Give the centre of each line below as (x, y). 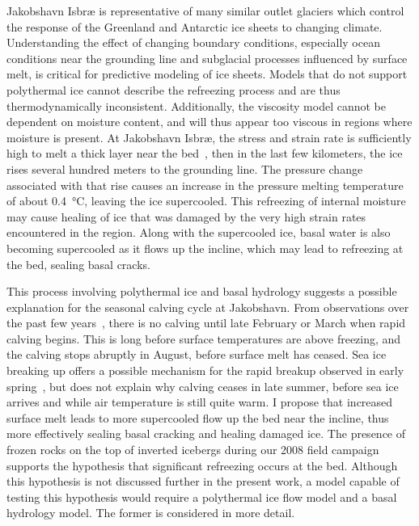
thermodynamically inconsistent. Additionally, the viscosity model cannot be (196, 105)
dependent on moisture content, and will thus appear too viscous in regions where (209, 122)
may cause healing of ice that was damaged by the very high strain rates (186, 216)
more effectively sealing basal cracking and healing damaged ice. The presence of (206, 433)
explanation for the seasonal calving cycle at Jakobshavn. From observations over (208, 307)
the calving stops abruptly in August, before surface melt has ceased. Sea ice (197, 354)
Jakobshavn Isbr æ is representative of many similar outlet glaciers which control (205, 11)
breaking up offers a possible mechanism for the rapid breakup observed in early (205, 370)
